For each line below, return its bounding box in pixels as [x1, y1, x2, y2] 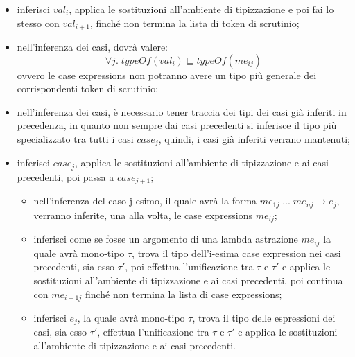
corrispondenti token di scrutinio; [17, 81, 159, 96]
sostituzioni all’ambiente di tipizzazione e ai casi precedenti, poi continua [33, 272, 343, 287]
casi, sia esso [33, 324, 87, 339]
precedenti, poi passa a [17, 169, 114, 184]
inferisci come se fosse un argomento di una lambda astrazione [33, 232, 298, 246]
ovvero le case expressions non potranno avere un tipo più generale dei [17, 67, 317, 82]
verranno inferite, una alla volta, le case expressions [33, 207, 253, 222]
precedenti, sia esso [33, 259, 115, 274]
